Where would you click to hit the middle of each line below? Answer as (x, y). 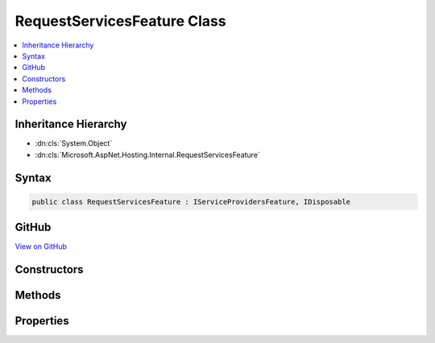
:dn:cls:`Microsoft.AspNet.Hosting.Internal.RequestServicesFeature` (148, 155)
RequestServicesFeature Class (120, 21)
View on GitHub (41, 246)
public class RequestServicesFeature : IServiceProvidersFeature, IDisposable (191, 202)
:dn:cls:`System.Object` (74, 143)
